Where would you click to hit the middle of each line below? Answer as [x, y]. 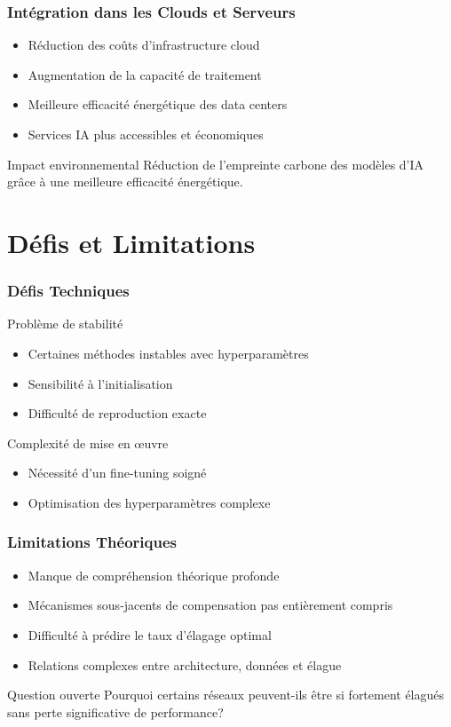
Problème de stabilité [65, 324]
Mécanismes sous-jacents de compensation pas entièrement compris [210, 605]
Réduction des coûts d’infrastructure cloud [144, 45]
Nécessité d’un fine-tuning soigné [117, 473]
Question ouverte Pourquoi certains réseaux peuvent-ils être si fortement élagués [226, 695]
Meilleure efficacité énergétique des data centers [158, 104]
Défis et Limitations [131, 242]
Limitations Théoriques [92, 542]
